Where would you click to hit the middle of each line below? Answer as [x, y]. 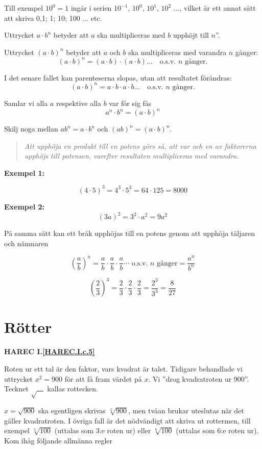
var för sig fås [130, 103]
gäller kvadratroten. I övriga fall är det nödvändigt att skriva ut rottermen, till [127, 420]
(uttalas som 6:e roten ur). [217, 430]
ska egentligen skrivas [72, 410]
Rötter [28, 327]
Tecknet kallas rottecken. [51, 389]
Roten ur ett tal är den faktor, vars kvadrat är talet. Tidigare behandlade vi [123, 368]
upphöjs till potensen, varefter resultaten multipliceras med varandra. [132, 156]
